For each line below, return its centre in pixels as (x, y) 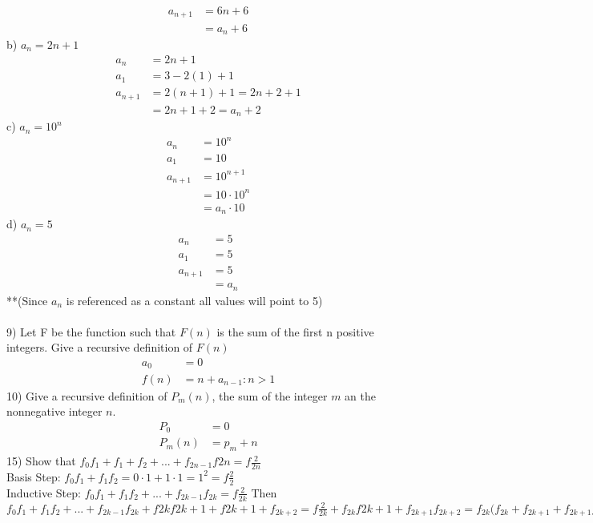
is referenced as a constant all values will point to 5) (194, 300)
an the (360, 395)
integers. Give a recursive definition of (100, 347)
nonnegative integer (54, 411)
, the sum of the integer (270, 395)
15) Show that (41, 461)
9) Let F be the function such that (91, 331)
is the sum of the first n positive (295, 331)
